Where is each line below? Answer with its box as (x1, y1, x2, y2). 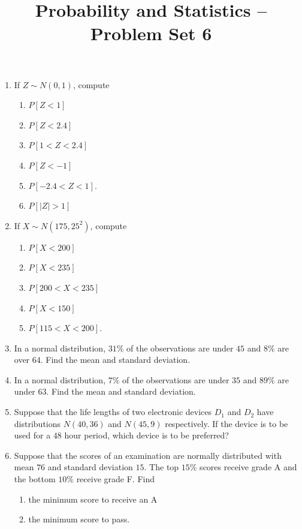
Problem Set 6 (90, 21, 212, 46)
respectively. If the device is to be (165, 417, 288, 429)
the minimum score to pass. (28, 513, 130, 525)
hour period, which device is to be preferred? (64, 429, 229, 441)
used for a (14, 429, 51, 441)
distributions (14, 417, 61, 429)
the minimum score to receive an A (28, 492, 158, 505)
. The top (144, 461, 179, 473)
